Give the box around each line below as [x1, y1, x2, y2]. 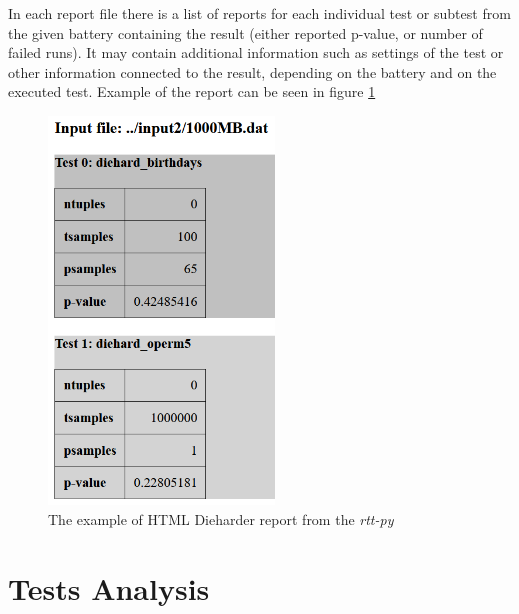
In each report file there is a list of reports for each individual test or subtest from [8, 3, 511, 23]
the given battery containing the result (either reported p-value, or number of [8, 22, 483, 43]
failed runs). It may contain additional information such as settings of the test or [8, 42, 504, 63]
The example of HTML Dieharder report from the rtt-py [48, 508, 394, 529]
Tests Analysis [8, 567, 210, 608]
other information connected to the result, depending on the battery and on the [8, 61, 497, 82]
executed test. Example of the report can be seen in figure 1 [8, 81, 376, 102]
